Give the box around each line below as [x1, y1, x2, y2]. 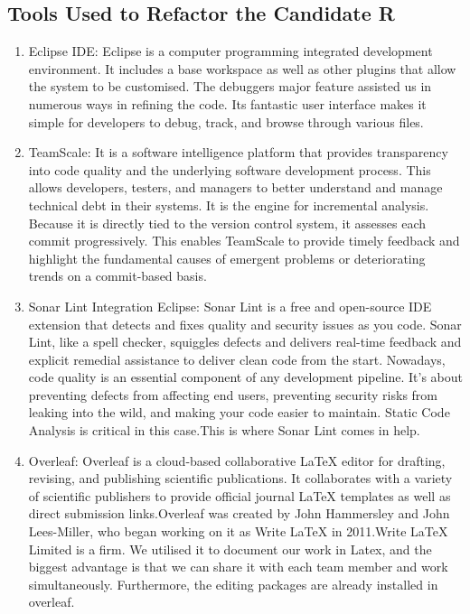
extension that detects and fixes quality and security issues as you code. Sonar [28, 314, 462, 333]
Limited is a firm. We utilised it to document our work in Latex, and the [28, 539, 432, 558]
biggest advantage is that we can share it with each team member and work [28, 557, 448, 576]
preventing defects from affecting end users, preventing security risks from [28, 385, 438, 404]
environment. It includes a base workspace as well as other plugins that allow [28, 59, 456, 78]
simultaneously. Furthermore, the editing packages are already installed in [28, 574, 438, 593]
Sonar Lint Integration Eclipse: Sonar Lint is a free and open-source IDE [28, 296, 432, 315]
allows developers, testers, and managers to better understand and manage [28, 178, 443, 197]
